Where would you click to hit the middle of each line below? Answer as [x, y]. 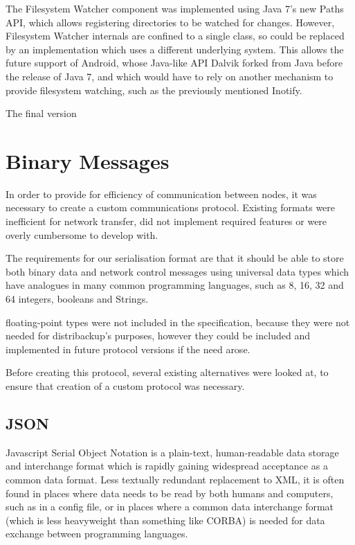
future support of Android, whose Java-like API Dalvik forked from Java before [174, 63]
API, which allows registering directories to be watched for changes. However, [170, 22]
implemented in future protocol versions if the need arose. [128, 349]
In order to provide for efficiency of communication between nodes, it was [161, 194]
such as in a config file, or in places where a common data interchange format [170, 507]
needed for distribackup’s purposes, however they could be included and [158, 336]
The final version [41, 113]
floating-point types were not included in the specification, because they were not [178, 322]
